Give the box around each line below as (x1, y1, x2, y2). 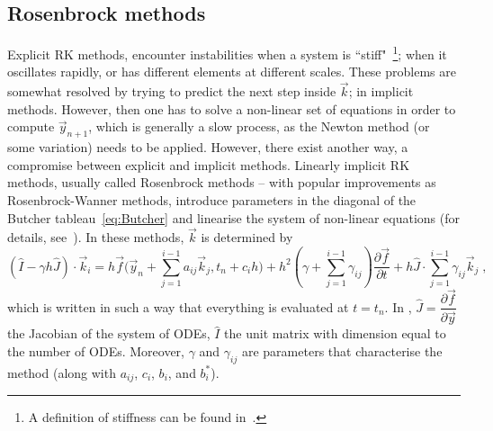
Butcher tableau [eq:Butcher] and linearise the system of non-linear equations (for (7, 208, 460, 227)
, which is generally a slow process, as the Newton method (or (88, 117, 430, 136)
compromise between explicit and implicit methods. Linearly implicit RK (7, 155, 410, 174)
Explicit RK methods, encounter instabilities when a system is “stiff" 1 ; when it (7, 42, 447, 63)
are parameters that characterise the (241, 342, 443, 361)
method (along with (7, 363, 116, 382)
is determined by (201, 228, 293, 247)
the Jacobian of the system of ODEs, (7, 324, 211, 343)
